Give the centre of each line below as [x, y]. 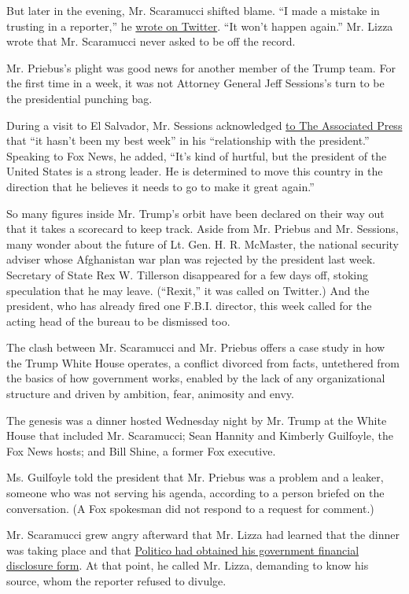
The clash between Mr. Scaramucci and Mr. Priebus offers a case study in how [196, 347]
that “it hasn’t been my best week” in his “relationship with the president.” [188, 140]
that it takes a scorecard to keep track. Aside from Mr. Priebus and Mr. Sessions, [203, 229]
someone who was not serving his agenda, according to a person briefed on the [195, 493]
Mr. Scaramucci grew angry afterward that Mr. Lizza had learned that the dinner [203, 535]
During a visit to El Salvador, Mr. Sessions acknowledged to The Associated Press [204, 125]
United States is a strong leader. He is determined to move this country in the [195, 171]
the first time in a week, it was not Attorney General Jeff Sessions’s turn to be [195, 83]
